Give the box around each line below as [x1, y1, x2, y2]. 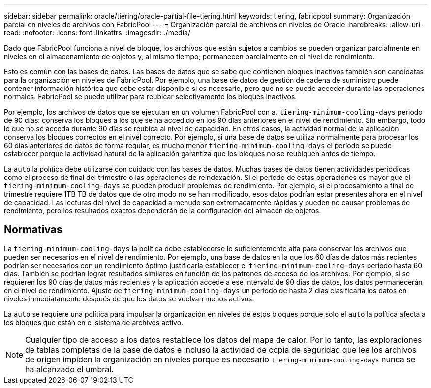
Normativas [4, 223, 62, 236]
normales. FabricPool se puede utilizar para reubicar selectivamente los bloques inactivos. [4, 92, 297, 101]
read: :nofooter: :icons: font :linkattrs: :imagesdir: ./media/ [4, 29, 190, 37]
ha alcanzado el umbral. [25, 364, 114, 374]
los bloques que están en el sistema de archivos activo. [4, 318, 184, 327]
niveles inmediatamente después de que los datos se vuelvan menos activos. [4, 294, 254, 303]
